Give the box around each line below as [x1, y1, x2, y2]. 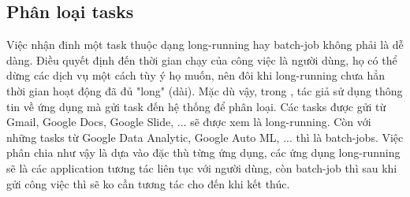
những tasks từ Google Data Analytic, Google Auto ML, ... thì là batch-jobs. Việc [6, 128, 404, 145]
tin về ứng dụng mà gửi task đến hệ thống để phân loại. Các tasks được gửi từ [6, 98, 386, 114]
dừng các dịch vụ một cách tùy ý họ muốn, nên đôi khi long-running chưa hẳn [6, 67, 385, 84]
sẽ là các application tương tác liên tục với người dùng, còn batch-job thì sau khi [6, 159, 397, 176]
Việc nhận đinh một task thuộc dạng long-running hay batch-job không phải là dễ [6, 36, 404, 53]
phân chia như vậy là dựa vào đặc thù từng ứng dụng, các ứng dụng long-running [6, 144, 401, 161]
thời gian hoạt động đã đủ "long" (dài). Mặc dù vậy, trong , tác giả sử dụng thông [6, 82, 403, 98]
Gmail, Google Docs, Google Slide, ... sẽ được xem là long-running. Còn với [6, 113, 371, 130]
